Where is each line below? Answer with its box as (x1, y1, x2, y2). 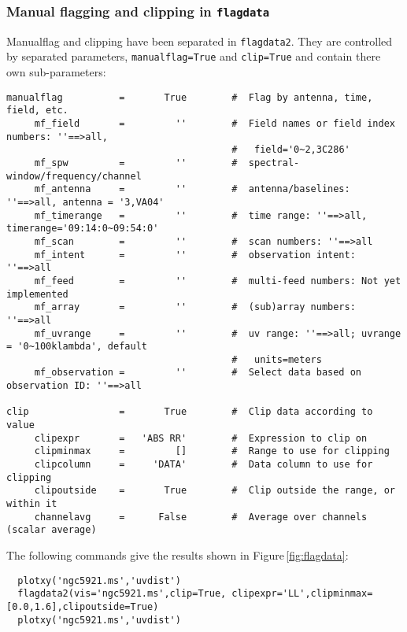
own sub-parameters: (6, 64, 106, 80)
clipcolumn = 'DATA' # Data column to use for (34, 459, 373, 471)
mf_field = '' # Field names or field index (34, 118, 395, 129)
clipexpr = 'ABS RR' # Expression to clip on (34, 432, 368, 444)
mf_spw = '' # (34, 157, 238, 168)
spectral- (248, 157, 300, 168)
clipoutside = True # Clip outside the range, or (34, 485, 395, 497)
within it (6, 498, 57, 510)
